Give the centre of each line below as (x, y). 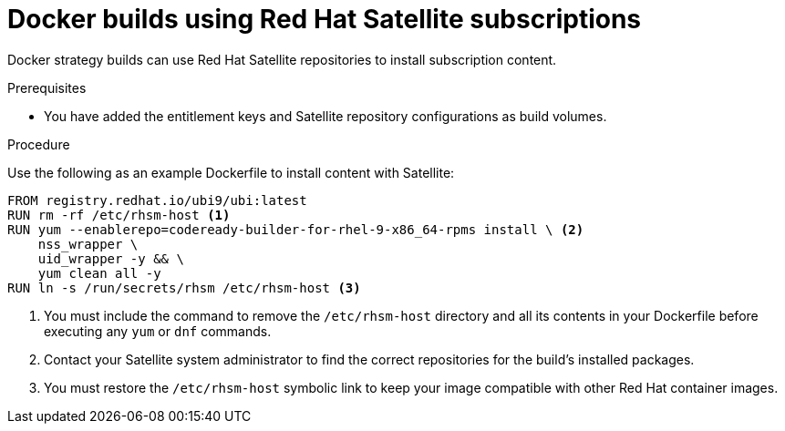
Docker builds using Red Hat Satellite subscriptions (325, 19)
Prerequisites (47, 87)
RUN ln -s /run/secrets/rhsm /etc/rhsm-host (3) (184, 287)
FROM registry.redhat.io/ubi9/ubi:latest (157, 200)
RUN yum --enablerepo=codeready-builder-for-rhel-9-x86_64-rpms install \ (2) (296, 229)
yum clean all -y (99, 273)
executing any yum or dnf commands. (158, 331)
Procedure (39, 144)
